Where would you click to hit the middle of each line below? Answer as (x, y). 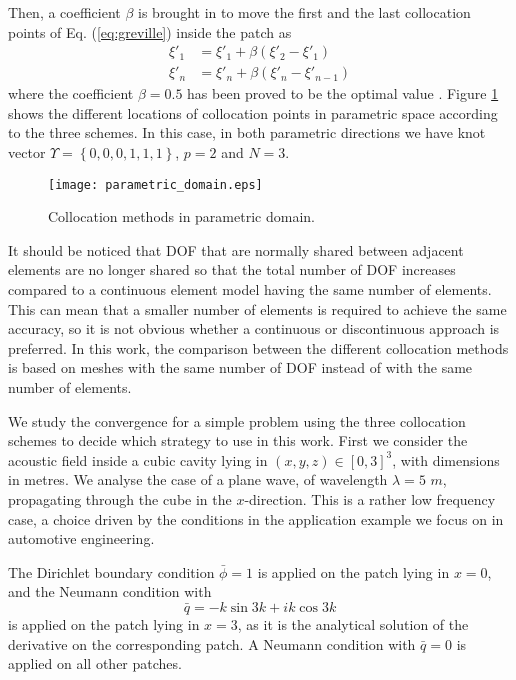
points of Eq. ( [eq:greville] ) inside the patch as (150, 31)
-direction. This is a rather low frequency (370, 499)
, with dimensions (446, 459)
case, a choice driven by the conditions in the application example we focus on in (256, 518)
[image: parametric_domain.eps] (155, 184)
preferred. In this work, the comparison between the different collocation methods (258, 347)
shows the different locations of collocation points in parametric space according (253, 112)
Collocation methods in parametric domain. (181, 216)
